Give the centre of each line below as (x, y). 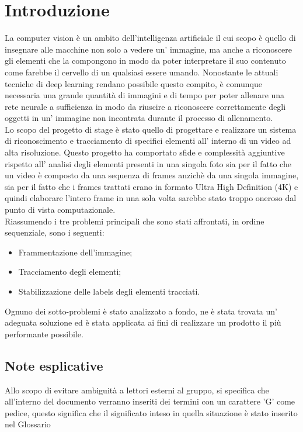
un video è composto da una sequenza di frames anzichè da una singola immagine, (152, 175)
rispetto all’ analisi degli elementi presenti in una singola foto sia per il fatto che (148, 163)
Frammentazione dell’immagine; (75, 252)
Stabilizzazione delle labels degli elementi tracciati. (109, 291)
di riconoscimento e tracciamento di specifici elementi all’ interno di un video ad (148, 141)
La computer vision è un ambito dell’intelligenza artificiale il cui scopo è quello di (150, 38)
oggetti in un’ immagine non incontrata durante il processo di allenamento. (139, 118)
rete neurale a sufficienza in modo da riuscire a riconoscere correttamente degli (145, 106)
